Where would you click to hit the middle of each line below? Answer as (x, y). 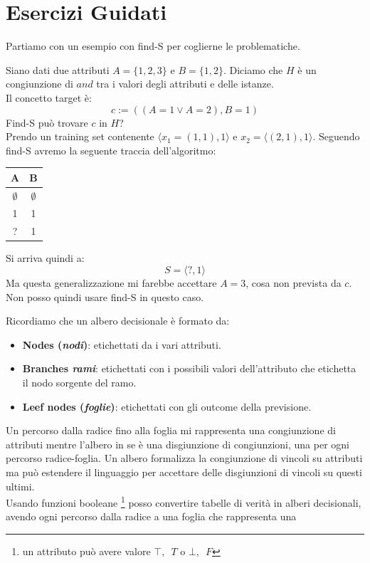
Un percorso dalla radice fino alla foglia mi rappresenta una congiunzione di (171, 430)
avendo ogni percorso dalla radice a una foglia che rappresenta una (151, 516)
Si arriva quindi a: (45, 258)
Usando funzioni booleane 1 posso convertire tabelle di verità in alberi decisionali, (184, 501)
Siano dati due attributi (58, 69)
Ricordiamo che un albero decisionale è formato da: (118, 321)
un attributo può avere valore (86, 551)
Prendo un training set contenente (80, 136)
